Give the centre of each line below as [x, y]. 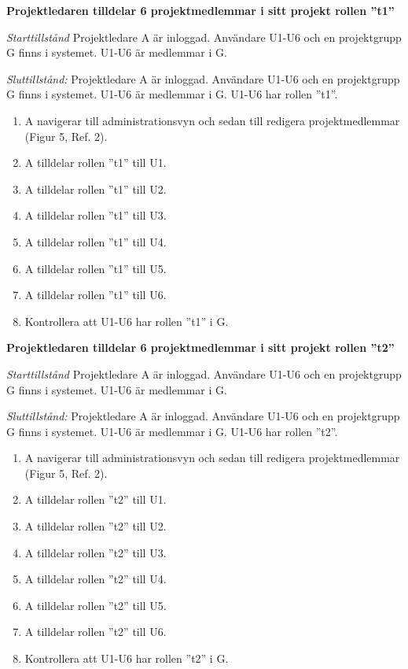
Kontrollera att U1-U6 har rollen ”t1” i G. [127, 321]
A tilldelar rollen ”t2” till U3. [96, 552]
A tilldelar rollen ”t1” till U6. [96, 295]
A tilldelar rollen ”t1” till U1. [96, 163]
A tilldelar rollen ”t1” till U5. [96, 268]
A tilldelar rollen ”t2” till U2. [96, 526]
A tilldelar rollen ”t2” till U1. [96, 499]
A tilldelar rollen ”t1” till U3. [96, 215]
